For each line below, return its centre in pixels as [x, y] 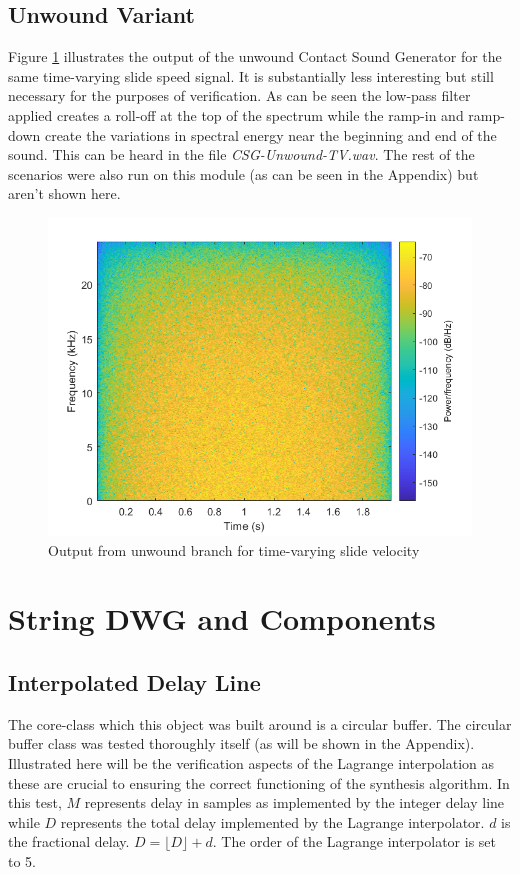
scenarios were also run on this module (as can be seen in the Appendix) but [243, 173]
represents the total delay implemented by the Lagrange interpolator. [272, 821]
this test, [35, 802]
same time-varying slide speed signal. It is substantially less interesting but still [251, 75]
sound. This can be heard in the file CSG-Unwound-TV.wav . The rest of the [241, 154]
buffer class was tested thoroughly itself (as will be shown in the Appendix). [241, 743]
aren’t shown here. [64, 193]
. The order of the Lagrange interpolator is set [354, 841]
